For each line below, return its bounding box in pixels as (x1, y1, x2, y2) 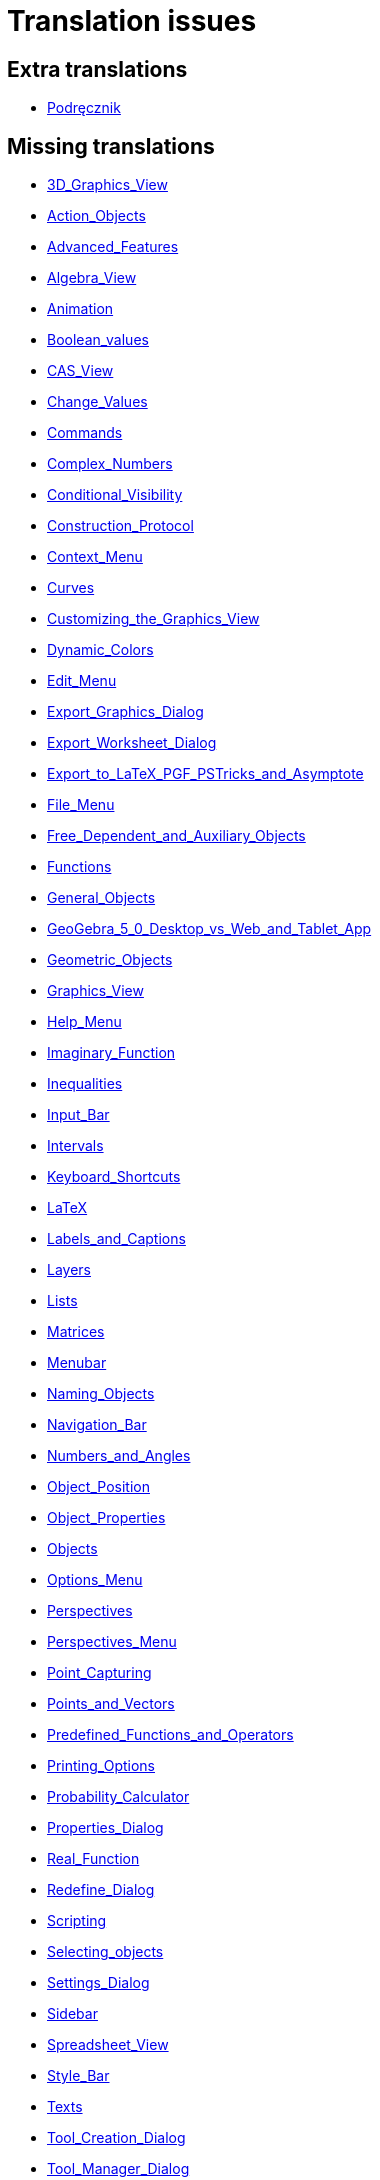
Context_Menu (47, 548, 143, 566)
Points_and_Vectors (47, 1695, 175, 1713)
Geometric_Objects (47, 951, 173, 969)
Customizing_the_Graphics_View (47, 610, 260, 628)
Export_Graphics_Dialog (47, 703, 204, 721)
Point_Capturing (47, 1664, 152, 1682)
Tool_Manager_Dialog (47, 2160, 190, 2178)
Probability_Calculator (47, 1788, 190, 1806)
